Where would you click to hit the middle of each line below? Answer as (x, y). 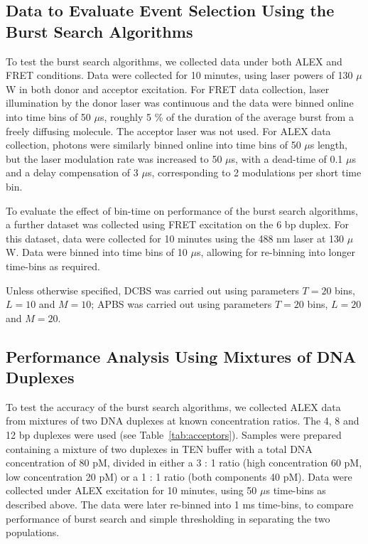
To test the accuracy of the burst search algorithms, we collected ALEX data (173, 406)
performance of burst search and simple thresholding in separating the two (168, 518)
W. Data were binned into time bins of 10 (97, 252)
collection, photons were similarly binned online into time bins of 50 (153, 145)
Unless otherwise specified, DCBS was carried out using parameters (152, 290)
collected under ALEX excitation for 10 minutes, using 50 (131, 490)
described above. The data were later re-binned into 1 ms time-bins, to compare (180, 505)
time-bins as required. (53, 266)
